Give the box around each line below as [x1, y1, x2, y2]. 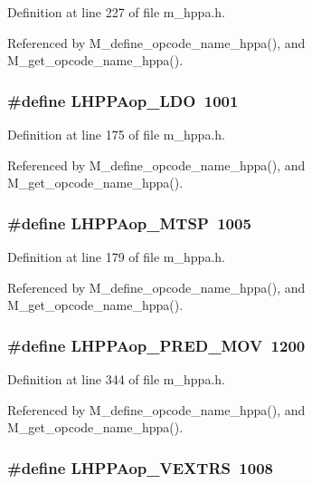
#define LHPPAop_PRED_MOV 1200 [7, 334, 306, 356]
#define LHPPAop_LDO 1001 [7, 89, 239, 111]
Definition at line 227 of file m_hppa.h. [7, 3, 225, 21]
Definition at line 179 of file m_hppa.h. [7, 247, 225, 266]
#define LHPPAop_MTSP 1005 [7, 211, 251, 234]
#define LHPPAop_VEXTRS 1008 [7, 456, 273, 479]
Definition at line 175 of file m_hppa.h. [7, 125, 225, 143]
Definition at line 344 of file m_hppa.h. [7, 370, 225, 388]
